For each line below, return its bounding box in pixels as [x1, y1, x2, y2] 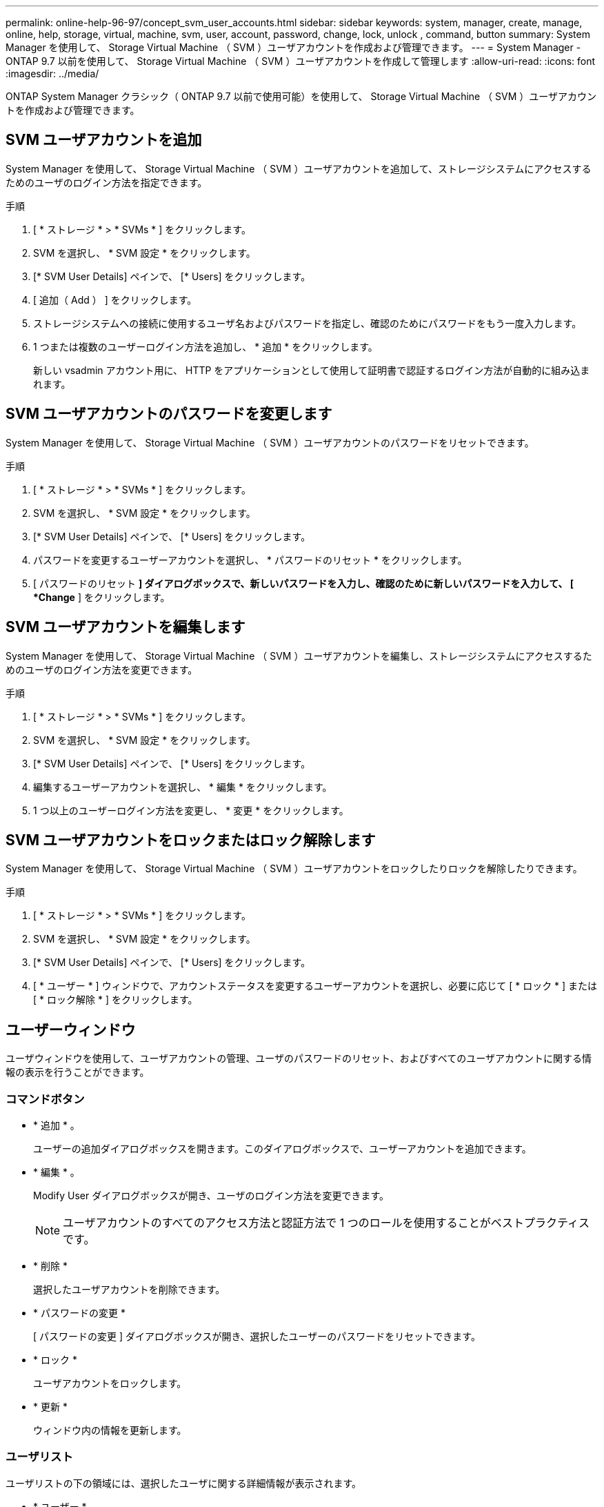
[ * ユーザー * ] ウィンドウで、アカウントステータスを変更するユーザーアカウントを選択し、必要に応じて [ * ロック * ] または [33, 980, 598, 992]
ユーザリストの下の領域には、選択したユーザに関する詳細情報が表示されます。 [6, 1477, 362, 1489]
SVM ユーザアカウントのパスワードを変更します [6, 405, 332, 423]
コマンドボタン [6, 1092, 85, 1106]
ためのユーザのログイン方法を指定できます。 [6, 176, 208, 188]
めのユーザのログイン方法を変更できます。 [6, 663, 198, 676]
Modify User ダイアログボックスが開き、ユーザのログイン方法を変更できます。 [33, 1189, 390, 1201]
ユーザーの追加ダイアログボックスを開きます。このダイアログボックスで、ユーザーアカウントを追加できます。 [33, 1142, 532, 1154]
